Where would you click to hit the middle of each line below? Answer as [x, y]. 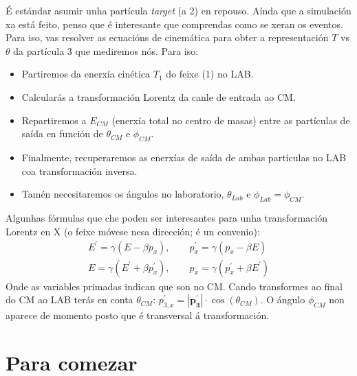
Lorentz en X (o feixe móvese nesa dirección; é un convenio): [133, 231]
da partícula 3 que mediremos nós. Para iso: [106, 50]
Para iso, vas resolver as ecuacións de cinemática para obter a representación [167, 37]
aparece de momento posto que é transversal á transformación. [138, 315]
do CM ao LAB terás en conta [69, 299]
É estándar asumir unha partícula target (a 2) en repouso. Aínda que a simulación [178, 10]
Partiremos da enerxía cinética [86, 74]
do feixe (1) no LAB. [210, 74]
